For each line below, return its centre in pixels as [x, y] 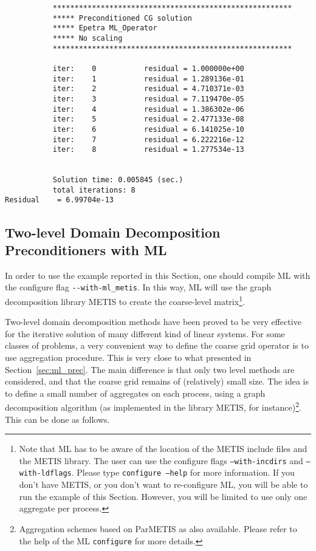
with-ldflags [45, 474]
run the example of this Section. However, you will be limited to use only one [163, 496]
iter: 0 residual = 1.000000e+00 [148, 68]
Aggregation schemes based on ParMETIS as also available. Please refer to [158, 528]
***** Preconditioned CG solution [122, 18]
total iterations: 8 [94, 190]
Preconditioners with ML [86, 249]
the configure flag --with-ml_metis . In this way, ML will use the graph [138, 287]
